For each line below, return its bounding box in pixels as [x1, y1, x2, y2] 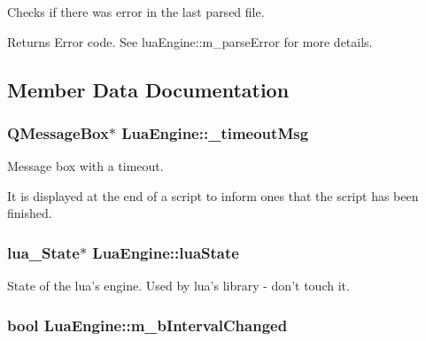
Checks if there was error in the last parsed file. [7, 3, 265, 20]
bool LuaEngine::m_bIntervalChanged [7, 314, 288, 336]
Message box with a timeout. [7, 157, 164, 175]
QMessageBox [7, 121, 109, 143]
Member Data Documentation [7, 75, 290, 103]
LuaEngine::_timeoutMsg [121, 121, 309, 143]
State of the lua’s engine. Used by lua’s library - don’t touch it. [7, 276, 350, 295]
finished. [7, 204, 52, 222]
